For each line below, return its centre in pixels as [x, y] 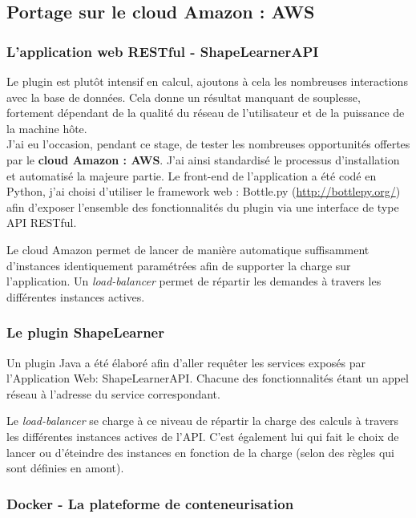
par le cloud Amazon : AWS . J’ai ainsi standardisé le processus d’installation [203, 159]
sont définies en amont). [65, 468]
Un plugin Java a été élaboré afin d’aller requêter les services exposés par [186, 362]
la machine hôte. [47, 128]
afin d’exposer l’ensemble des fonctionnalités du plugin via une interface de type [203, 206]
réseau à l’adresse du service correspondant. [113, 393]
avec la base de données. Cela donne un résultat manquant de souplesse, [184, 97]
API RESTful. [42, 223]
